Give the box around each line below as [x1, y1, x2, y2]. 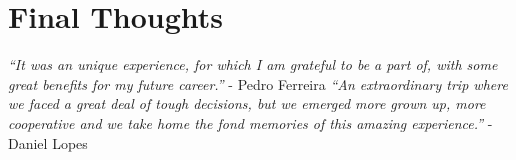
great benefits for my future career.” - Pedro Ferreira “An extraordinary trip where [8, 73, 508, 94]
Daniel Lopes [8, 132, 88, 153]
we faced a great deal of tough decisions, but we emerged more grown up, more [8, 93, 486, 114]
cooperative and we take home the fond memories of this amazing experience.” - [8, 112, 493, 133]
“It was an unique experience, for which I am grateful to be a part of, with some [8, 54, 498, 75]
